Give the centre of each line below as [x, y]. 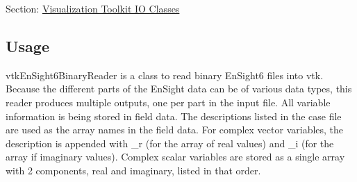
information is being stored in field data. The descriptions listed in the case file [174, 116]
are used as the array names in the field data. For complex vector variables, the [175, 130]
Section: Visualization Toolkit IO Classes [93, 8]
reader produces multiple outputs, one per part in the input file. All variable [168, 102]
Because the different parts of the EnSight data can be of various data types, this [179, 89]
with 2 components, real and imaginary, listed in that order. [133, 170]
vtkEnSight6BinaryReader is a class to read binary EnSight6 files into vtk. [165, 75]
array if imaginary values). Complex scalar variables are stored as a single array [175, 157]
